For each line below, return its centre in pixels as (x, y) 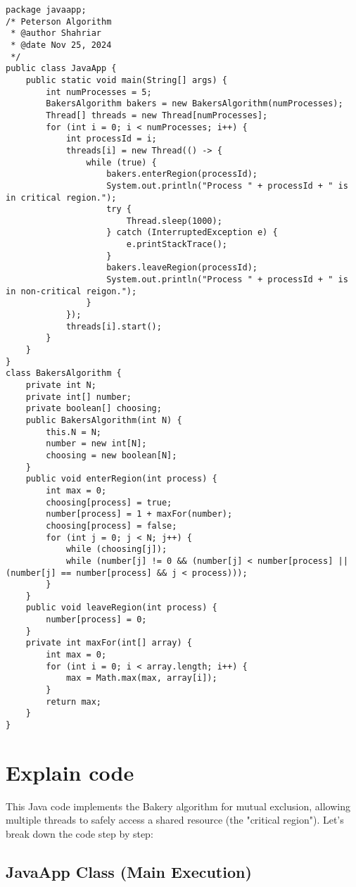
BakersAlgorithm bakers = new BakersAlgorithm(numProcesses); (195, 104)
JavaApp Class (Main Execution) (129, 871)
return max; (74, 702)
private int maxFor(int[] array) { (109, 643)
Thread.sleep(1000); (174, 221)
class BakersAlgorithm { (64, 373)
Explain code (70, 772)
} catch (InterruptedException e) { (192, 233)
